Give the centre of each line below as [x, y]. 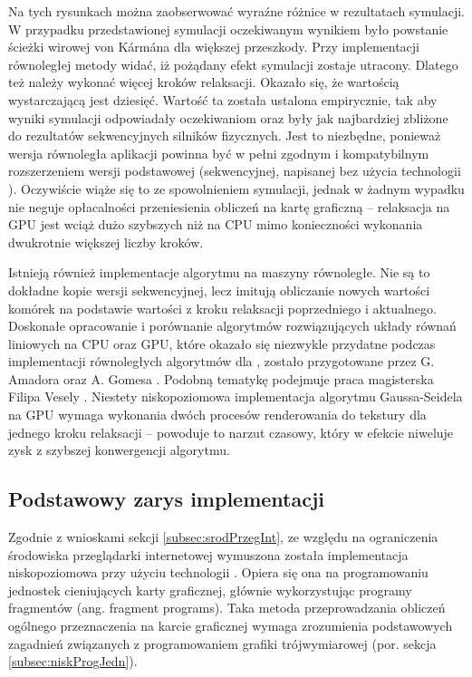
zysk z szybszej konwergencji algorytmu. [119, 450]
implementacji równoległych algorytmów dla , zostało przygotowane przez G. [222, 361]
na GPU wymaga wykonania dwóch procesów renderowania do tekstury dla [217, 415]
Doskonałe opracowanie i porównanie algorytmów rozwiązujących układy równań [232, 326]
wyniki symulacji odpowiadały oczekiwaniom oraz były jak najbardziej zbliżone [228, 117]
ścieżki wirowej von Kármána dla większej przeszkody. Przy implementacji [214, 47]
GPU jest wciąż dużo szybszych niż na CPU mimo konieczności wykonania [216, 224]
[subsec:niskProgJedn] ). [73, 661]
